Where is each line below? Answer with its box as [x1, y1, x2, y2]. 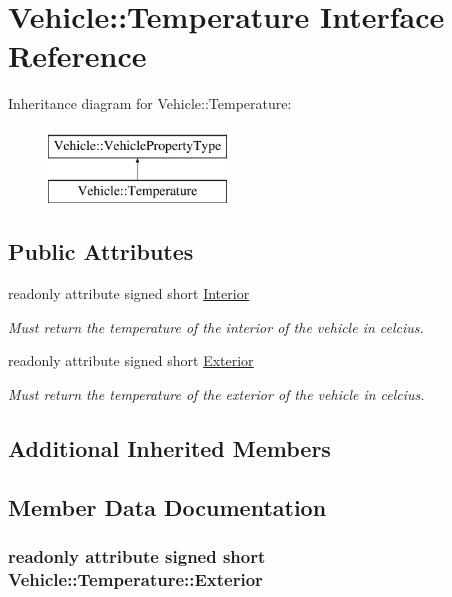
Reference [8, 35, 147, 76]
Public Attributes [8, 236, 194, 267]
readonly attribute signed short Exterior [8, 350, 254, 371]
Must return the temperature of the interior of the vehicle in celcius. [8, 316, 424, 337]
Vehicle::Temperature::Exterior [8, 567, 263, 592]
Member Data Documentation [8, 491, 327, 522]
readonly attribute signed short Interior [8, 283, 250, 304]
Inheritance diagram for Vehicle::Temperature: [8, 93, 292, 114]
